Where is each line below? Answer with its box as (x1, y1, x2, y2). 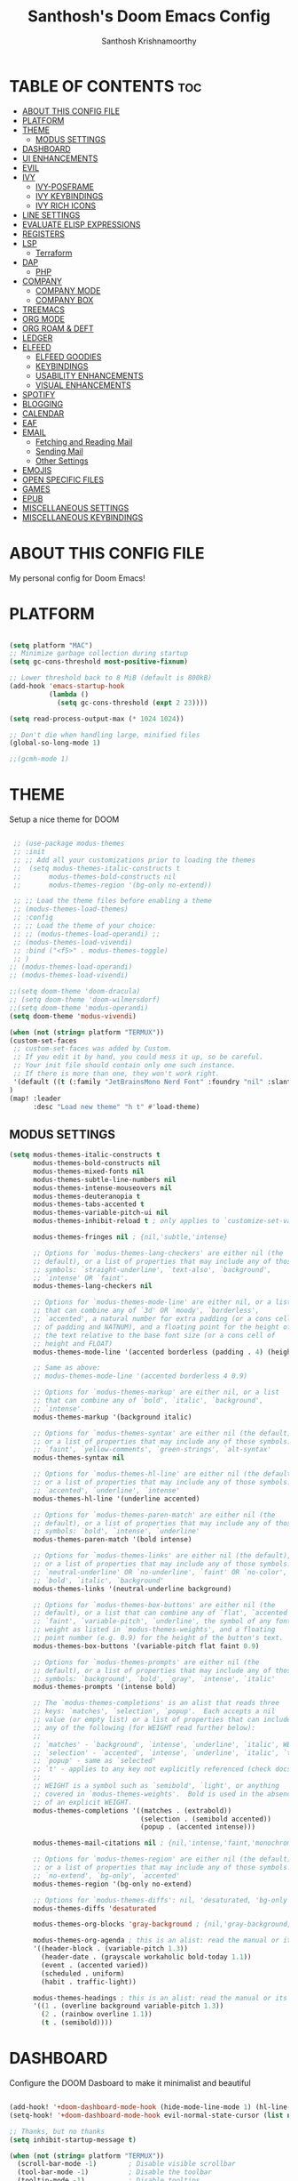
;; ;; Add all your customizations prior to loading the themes (12, 856, 255, 865)
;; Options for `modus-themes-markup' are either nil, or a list (32, 1388, 279, 1397)
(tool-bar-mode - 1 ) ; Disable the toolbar (17, 2168, 213, 2177)
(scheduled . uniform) (41, 1968, 125, 1978)
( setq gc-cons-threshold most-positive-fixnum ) (9, 657, 189, 666)
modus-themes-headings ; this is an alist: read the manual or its (32, 1993, 288, 2002)
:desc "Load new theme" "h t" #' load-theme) (32, 1102, 200, 1111)
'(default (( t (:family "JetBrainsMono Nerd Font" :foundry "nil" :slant (12, 1077, 292, 1086)
